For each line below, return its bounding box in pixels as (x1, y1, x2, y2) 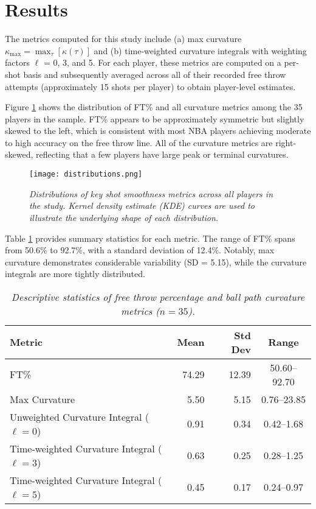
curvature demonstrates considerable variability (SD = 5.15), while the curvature (5, 255, 307, 268)
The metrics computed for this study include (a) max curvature (5, 32, 242, 45)
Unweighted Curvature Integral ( (10, 409, 149, 424)
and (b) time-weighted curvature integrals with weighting (94, 44, 307, 57)
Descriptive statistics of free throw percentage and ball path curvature (11, 289, 305, 304)
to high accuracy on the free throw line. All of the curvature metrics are (5, 136, 273, 149)
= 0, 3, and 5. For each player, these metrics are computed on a (43, 56, 281, 69)
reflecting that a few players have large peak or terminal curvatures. (36, 148, 289, 161)
